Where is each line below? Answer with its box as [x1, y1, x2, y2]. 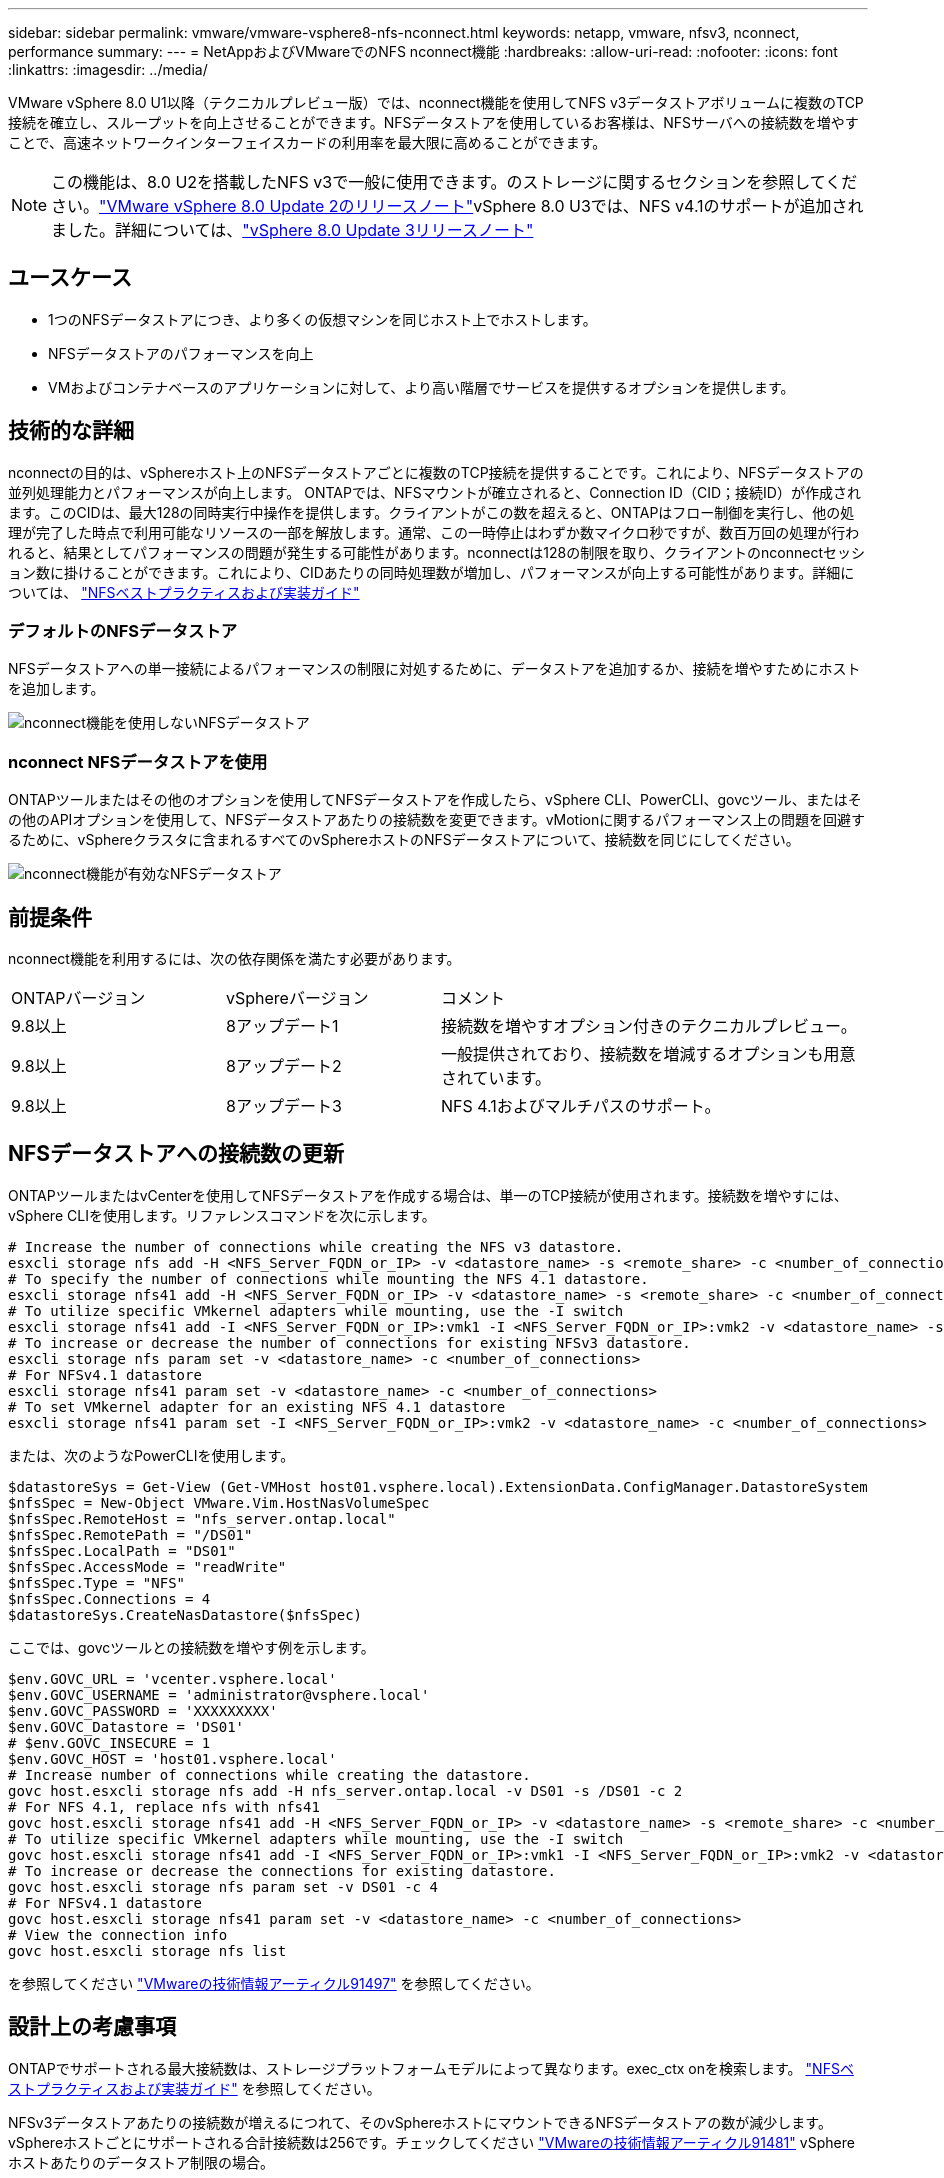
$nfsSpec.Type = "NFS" [8, 1574, 186, 1591]
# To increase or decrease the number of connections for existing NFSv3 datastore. [8, 1334, 691, 1351]
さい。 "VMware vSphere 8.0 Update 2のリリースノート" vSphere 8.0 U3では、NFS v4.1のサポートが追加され [51, 196, 864, 216]
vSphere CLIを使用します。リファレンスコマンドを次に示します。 [8, 1206, 436, 1224]
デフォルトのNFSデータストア [8, 621, 238, 642]
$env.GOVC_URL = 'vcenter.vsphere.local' [8, 1670, 337, 1687]
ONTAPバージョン [11, 988, 146, 1009]
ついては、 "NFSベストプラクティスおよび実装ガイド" [8, 583, 360, 601]
